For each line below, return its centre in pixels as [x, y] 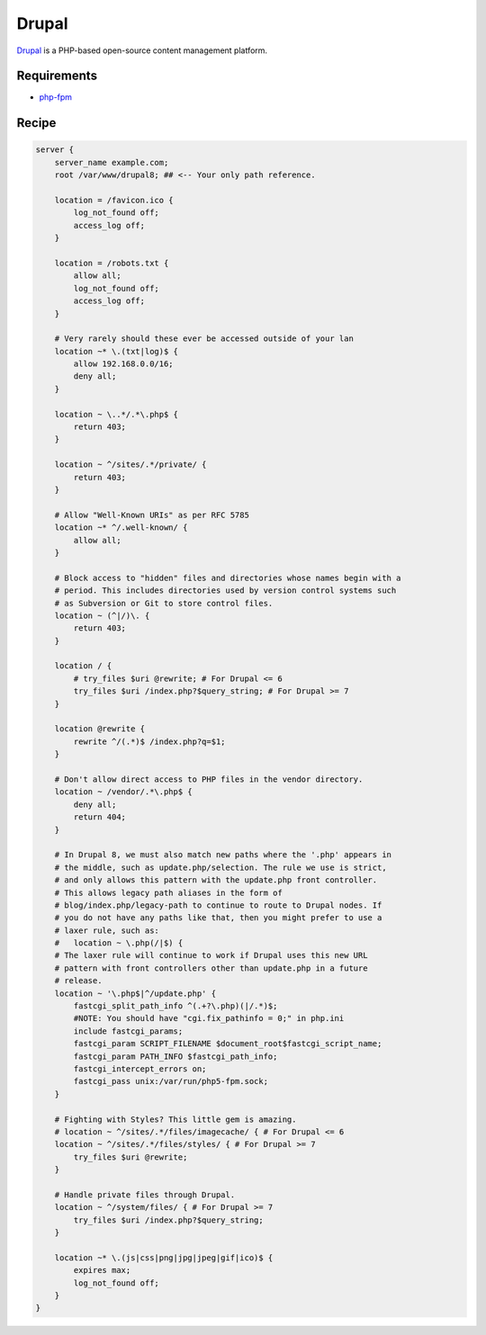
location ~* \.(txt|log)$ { [117, 351]
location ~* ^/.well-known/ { [121, 528]
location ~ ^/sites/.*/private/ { [130, 465]
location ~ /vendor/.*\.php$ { [123, 792]
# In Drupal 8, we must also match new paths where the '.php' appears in [223, 855]
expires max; [102, 1270]
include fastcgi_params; [128, 1031]
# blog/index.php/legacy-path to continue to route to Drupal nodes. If [218, 905]
